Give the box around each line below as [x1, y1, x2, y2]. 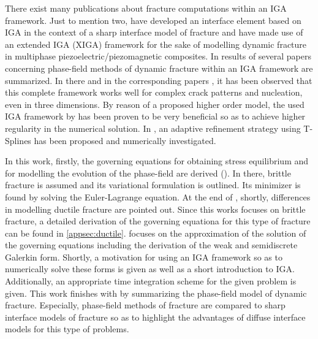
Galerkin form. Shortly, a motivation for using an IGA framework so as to [5, 250, 282, 263]
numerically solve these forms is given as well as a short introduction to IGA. [5, 262, 295, 275]
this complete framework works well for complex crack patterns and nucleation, [5, 86, 303, 99]
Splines [5, 134, 31, 147]
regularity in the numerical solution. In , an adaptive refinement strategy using [5, 121, 301, 134]
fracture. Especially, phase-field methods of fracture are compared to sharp [5, 299, 286, 311]
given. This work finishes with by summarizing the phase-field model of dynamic [5, 286, 307, 299]
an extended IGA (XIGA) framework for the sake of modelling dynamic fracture [5, 37, 307, 50]
